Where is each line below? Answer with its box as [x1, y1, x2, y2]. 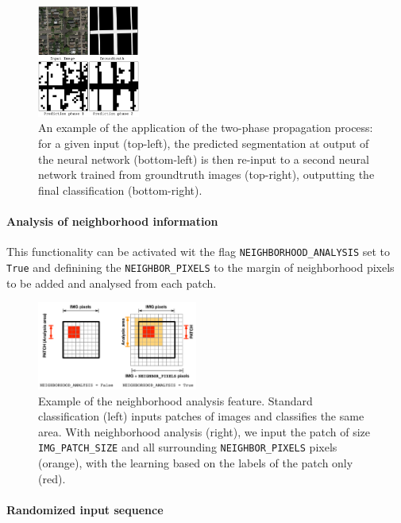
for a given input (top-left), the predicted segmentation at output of [38, 135, 369, 152]
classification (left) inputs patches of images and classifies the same [38, 408, 364, 424]
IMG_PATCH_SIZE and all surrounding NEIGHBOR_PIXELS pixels [38, 439, 337, 455]
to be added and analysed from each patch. [6, 274, 217, 291]
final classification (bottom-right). [38, 181, 202, 198]
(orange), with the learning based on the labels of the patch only [38, 455, 353, 471]
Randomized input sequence [6, 501, 164, 517]
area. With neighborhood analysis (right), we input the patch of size [38, 423, 371, 440]
